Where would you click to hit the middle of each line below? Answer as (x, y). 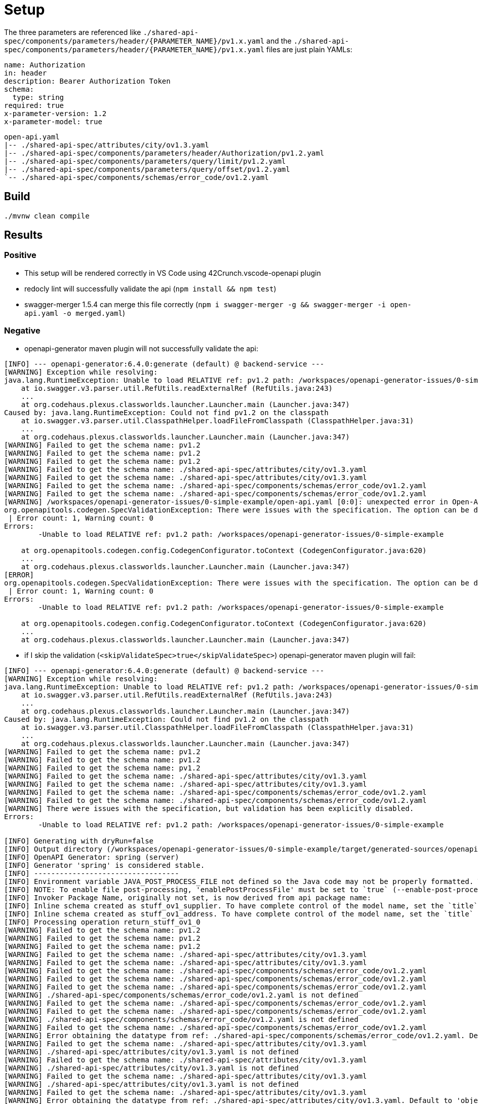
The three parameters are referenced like (73, 32)
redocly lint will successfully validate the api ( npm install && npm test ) (150, 288)
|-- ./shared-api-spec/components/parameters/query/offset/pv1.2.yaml (147, 169)
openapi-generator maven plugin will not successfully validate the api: (142, 348)
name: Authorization (45, 65)
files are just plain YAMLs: (309, 49)
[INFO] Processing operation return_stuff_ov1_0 (102, 922)
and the (279, 41)
